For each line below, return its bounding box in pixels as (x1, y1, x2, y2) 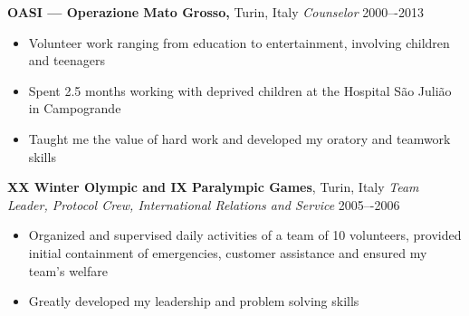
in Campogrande (28, 99, 121, 118)
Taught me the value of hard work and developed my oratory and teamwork (28, 129, 451, 148)
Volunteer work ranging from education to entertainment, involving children (28, 33, 450, 52)
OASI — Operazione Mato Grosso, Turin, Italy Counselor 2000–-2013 (7, 3, 425, 21)
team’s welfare (28, 261, 109, 280)
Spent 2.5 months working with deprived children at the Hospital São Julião (28, 81, 452, 100)
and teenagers (28, 51, 105, 70)
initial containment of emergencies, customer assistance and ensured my (28, 243, 427, 262)
